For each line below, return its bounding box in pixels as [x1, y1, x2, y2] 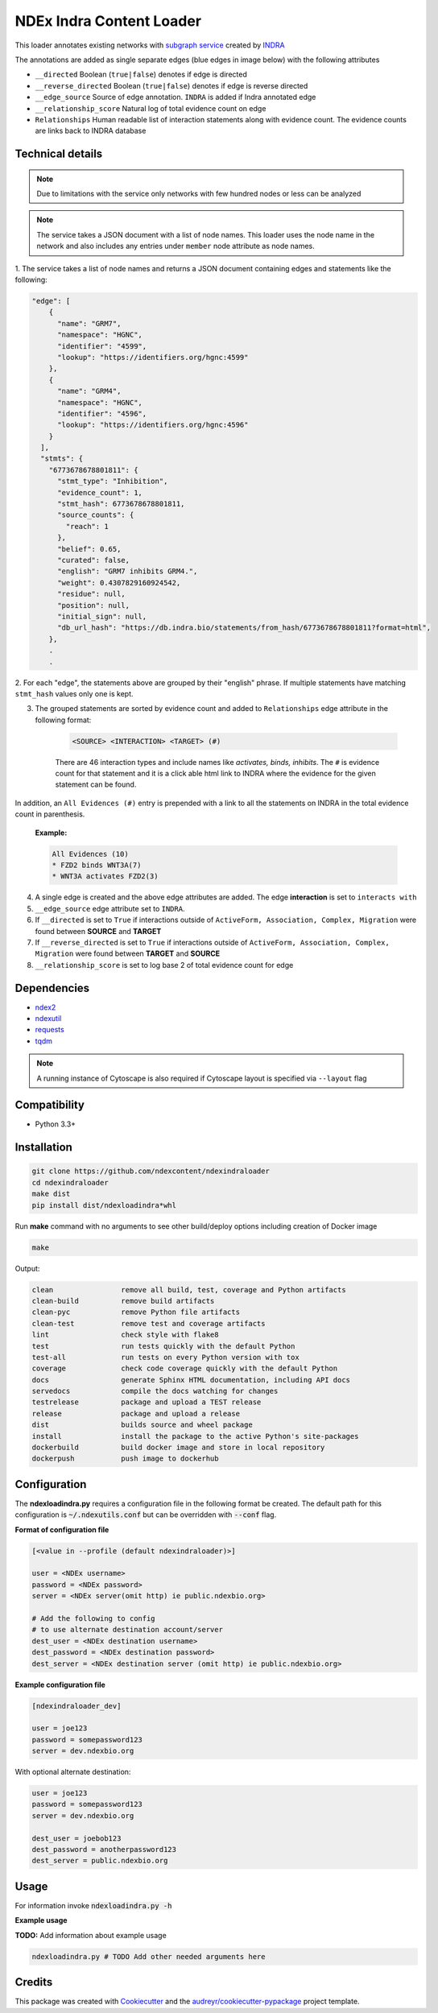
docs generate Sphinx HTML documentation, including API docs [31, 1375, 350, 1384]
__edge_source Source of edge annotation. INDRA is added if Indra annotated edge [35, 93, 316, 102]
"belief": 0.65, [57, 544, 122, 553]
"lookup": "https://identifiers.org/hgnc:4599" [57, 353, 249, 362]
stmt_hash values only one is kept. [14, 688, 134, 698]
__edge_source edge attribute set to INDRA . [35, 903, 185, 913]
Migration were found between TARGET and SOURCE [35, 949, 221, 958]
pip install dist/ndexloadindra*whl [31, 1201, 177, 1209]
